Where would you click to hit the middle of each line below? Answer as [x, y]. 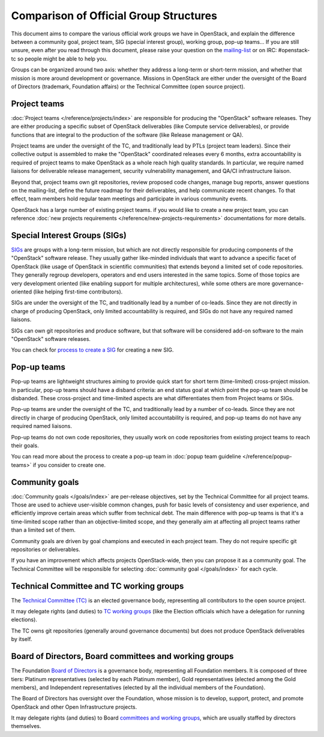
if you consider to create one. [69, 465]
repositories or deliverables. [46, 549]
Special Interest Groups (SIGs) [69, 235]
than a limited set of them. [43, 530]
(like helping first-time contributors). [78, 292]
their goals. [25, 445]
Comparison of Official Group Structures [114, 16]
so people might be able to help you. [62, 59]
